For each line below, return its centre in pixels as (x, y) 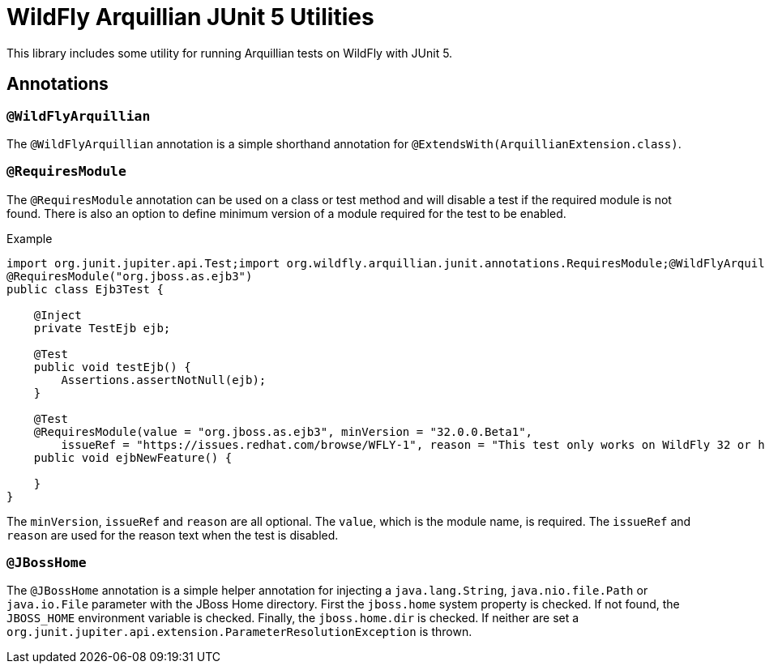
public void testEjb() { (112, 367)
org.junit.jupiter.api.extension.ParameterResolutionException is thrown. (239, 632)
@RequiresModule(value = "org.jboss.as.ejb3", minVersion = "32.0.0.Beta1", (283, 431)
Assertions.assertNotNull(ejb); (164, 380)
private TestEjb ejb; (102, 328)
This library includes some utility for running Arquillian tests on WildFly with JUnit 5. (230, 53)
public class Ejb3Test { (85, 289)
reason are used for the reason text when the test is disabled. (173, 535)
